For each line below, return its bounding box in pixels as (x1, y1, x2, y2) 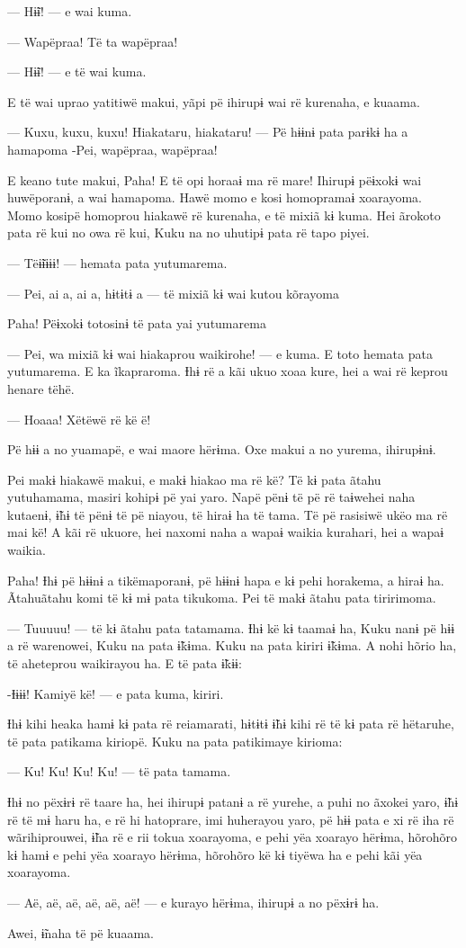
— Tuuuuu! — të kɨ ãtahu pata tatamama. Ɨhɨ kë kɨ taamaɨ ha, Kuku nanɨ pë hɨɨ (7, 618, 455, 637)
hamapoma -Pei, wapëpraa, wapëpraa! (7, 139, 218, 158)
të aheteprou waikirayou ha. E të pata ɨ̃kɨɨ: (7, 654, 242, 673)
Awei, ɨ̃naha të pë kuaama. (7, 923, 154, 942)
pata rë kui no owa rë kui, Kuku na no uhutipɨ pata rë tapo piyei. (7, 223, 370, 242)
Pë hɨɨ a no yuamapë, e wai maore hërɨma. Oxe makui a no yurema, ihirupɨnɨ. (7, 440, 436, 459)
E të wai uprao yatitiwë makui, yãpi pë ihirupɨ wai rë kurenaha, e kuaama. (7, 92, 420, 111)
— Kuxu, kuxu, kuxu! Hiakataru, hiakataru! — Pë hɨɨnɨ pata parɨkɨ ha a (7, 122, 408, 141)
